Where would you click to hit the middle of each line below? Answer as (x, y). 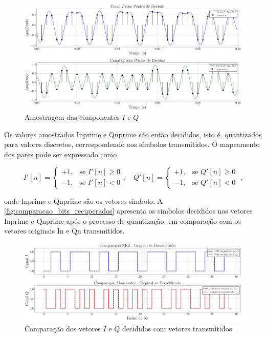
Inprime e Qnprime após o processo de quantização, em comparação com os (123, 220)
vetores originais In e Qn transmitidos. (64, 231)
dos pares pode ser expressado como (61, 154)
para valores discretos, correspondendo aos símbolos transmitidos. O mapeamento (132, 144)
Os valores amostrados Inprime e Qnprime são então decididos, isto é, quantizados (133, 134)
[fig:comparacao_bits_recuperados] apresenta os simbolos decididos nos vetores (128, 211)
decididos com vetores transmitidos (177, 328)
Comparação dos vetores (63, 328)
